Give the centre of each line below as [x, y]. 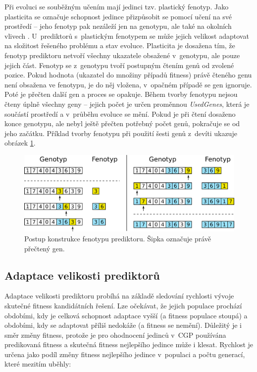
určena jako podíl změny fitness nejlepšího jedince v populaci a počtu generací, [125, 354]
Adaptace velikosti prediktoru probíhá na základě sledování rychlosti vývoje [119, 296]
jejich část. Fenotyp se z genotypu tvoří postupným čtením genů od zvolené [119, 65]
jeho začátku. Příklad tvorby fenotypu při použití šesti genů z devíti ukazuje [121, 133]
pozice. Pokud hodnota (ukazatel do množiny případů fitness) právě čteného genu [128, 75]
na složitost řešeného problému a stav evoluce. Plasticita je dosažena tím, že [120, 45]
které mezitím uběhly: [38, 364]
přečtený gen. [45, 248]
